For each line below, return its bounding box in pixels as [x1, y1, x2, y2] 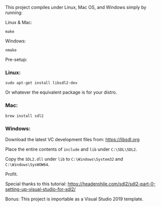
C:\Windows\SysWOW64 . [5, 161, 50, 167]
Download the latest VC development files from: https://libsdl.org [5, 136, 140, 143]
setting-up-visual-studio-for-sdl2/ [5, 186, 76, 192]
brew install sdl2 [5, 113, 44, 118]
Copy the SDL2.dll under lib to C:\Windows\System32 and [5, 156, 123, 162]
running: [5, 10, 23, 16]
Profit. [5, 171, 18, 177]
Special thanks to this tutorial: [5, 181, 67, 187]
